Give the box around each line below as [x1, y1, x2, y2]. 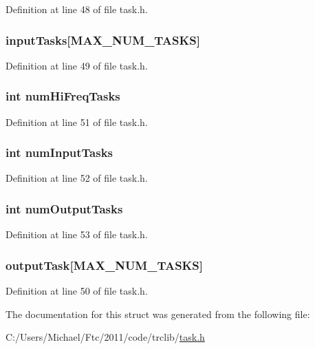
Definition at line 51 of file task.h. [6, 114, 148, 129]
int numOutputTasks [6, 200, 123, 217]
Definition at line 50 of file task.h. [6, 284, 148, 298]
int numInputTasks [6, 144, 113, 161]
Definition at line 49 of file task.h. [6, 58, 148, 72]
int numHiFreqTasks [6, 87, 120, 105]
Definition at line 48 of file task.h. [6, 2, 148, 16]
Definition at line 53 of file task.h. [6, 227, 148, 242]
